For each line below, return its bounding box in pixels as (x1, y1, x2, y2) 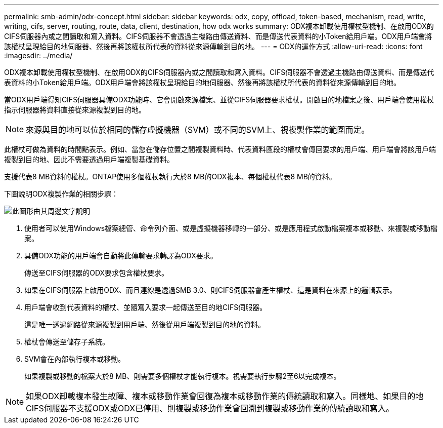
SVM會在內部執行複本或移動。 (24, 355, 125, 363)
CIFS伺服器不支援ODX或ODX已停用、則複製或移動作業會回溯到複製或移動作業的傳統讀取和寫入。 (26, 403, 394, 413)
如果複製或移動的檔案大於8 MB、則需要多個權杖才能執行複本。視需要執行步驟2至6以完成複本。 (24, 372, 341, 380)
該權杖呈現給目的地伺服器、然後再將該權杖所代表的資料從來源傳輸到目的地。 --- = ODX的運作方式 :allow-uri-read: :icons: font (4, 42, 423, 51)
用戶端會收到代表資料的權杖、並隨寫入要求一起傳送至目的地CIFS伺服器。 (24, 303, 267, 312)
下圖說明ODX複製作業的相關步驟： (4, 189, 118, 198)
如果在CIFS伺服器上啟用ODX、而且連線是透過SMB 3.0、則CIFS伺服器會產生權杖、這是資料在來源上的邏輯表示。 (24, 286, 396, 294)
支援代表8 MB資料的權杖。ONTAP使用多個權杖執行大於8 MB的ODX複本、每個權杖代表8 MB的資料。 (4, 172, 336, 181)
